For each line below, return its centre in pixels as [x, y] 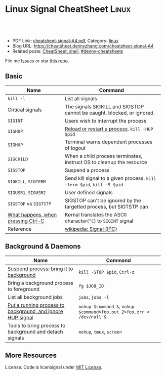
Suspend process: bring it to [40, 269]
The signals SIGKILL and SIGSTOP [104, 106]
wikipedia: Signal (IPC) [91, 229]
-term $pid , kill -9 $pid [94, 184]
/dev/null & [92, 317]
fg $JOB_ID [91, 286]
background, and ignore [35, 311]
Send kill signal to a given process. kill [110, 178]
